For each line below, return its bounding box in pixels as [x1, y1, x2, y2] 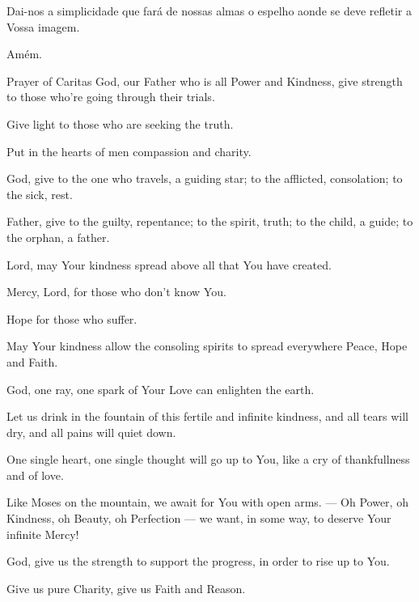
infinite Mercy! [6, 525, 79, 542]
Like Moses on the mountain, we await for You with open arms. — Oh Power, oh [6, 494, 408, 511]
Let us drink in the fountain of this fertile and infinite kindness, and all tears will [6, 408, 408, 425]
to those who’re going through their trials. [6, 88, 215, 105]
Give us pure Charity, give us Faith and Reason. [6, 579, 246, 596]
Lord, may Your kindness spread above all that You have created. [6, 256, 332, 273]
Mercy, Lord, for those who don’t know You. [6, 283, 226, 300]
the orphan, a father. [6, 228, 110, 245]
